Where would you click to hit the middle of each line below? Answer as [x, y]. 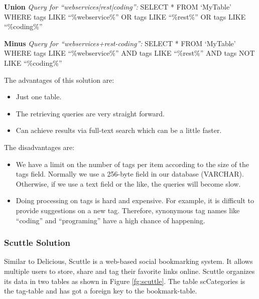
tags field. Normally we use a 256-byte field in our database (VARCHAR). [130, 174]
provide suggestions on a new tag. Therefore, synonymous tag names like [128, 210]
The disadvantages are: [39, 147]
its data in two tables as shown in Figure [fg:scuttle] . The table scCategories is [125, 281]
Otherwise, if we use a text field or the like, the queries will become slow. [128, 183]
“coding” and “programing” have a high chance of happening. [110, 220]
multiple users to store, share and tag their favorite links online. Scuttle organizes [129, 271]
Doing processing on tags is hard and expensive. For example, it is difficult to [135, 200]
